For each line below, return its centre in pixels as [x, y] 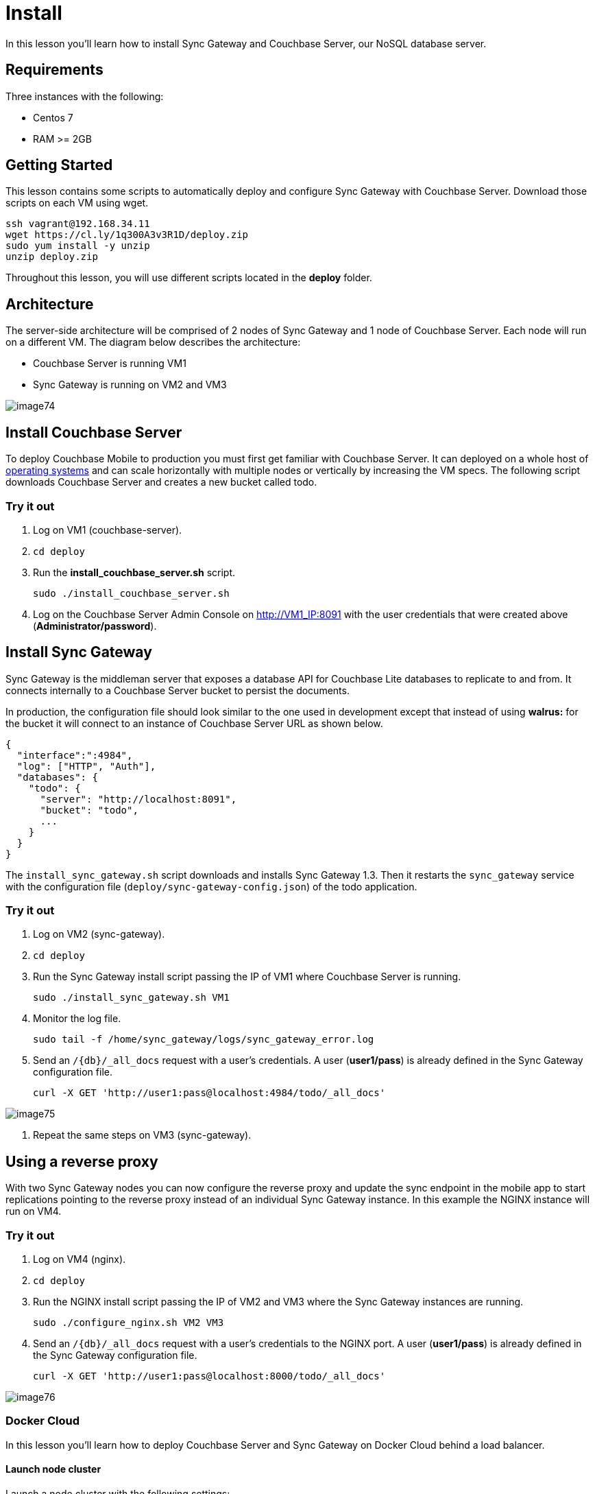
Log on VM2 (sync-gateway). [99, 934]
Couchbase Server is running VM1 [110, 364]
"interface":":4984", [75, 755]
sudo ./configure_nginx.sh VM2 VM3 [129, 1323]
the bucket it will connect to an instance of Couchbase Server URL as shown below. [194, 723]
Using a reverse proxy [82, 1161]
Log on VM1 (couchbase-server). [108, 530]
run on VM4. [34, 1211]
